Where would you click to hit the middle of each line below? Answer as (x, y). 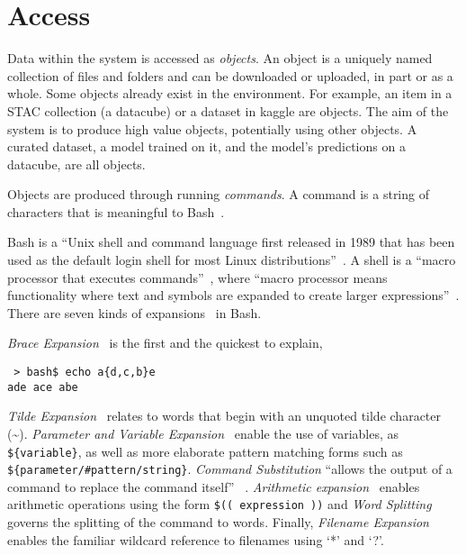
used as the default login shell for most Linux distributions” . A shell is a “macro (232, 260)
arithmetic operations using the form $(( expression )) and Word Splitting (220, 504)
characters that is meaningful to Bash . (116, 211)
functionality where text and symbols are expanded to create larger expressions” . (233, 295)
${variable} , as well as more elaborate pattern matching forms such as (205, 451)
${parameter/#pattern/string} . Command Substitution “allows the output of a (230, 469)
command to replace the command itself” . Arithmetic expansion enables (214, 486)
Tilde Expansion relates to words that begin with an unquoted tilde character (224, 416)
